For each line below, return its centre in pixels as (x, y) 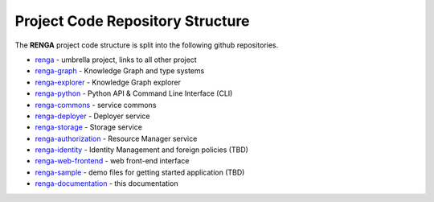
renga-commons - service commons (96, 105)
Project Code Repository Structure (132, 21)
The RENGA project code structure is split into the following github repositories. (147, 45)
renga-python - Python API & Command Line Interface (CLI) (134, 93)
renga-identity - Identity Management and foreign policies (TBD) (142, 150)
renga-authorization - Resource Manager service (116, 138)
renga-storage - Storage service (88, 127)
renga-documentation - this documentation (106, 183)
